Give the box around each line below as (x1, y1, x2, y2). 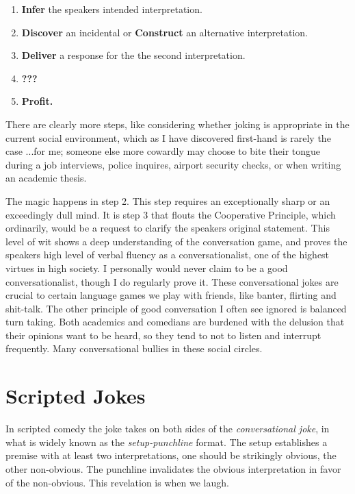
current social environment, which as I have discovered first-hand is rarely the (5, 130, 331, 145)
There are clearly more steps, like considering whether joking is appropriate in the (5, 116, 350, 131)
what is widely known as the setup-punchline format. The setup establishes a (5, 434, 328, 449)
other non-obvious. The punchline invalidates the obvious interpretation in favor (5, 461, 341, 476)
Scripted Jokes (5, 382, 146, 410)
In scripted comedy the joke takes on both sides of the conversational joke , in (5, 421, 330, 436)
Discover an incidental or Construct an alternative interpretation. (21, 25, 308, 39)
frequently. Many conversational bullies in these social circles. (5, 341, 263, 356)
